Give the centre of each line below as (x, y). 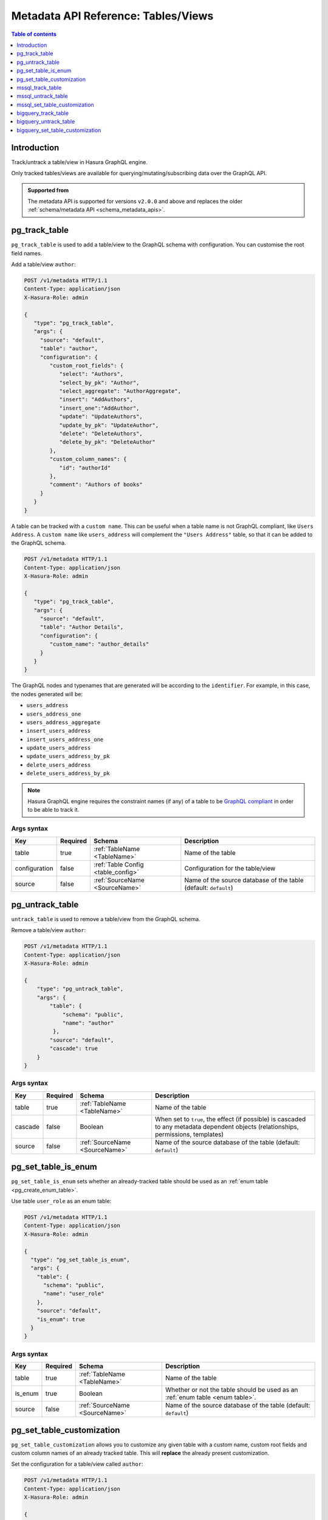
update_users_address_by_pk (68, 756)
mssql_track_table (39, 88)
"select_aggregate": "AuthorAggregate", (120, 391)
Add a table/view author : (43, 264)
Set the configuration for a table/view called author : (77, 1464)
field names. (27, 253)
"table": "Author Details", (82, 627)
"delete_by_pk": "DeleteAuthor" (108, 442)
